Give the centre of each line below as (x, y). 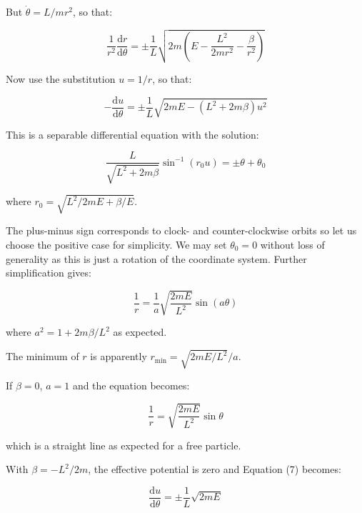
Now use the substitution (61, 79)
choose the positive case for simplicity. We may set (116, 244)
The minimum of (42, 356)
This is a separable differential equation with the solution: (132, 134)
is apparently (119, 356)
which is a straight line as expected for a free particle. (124, 445)
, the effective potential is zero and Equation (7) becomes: (215, 469)
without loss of (292, 244)
